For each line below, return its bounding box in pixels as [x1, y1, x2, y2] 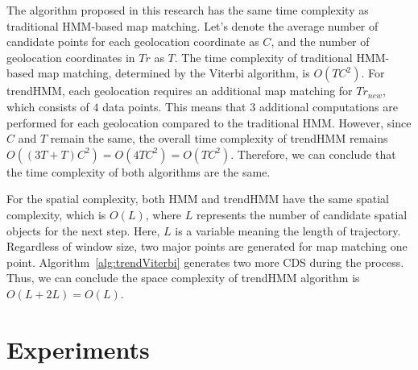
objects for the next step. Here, [6, 222, 160, 239]
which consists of [6, 98, 89, 114]
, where [145, 206, 182, 222]
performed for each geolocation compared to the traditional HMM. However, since [6, 114, 412, 131]
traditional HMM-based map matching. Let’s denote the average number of [6, 17, 379, 34]
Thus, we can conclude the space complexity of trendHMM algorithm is [6, 269, 360, 286]
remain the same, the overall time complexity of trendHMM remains [50, 130, 388, 147]
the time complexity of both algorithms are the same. [6, 163, 271, 180]
